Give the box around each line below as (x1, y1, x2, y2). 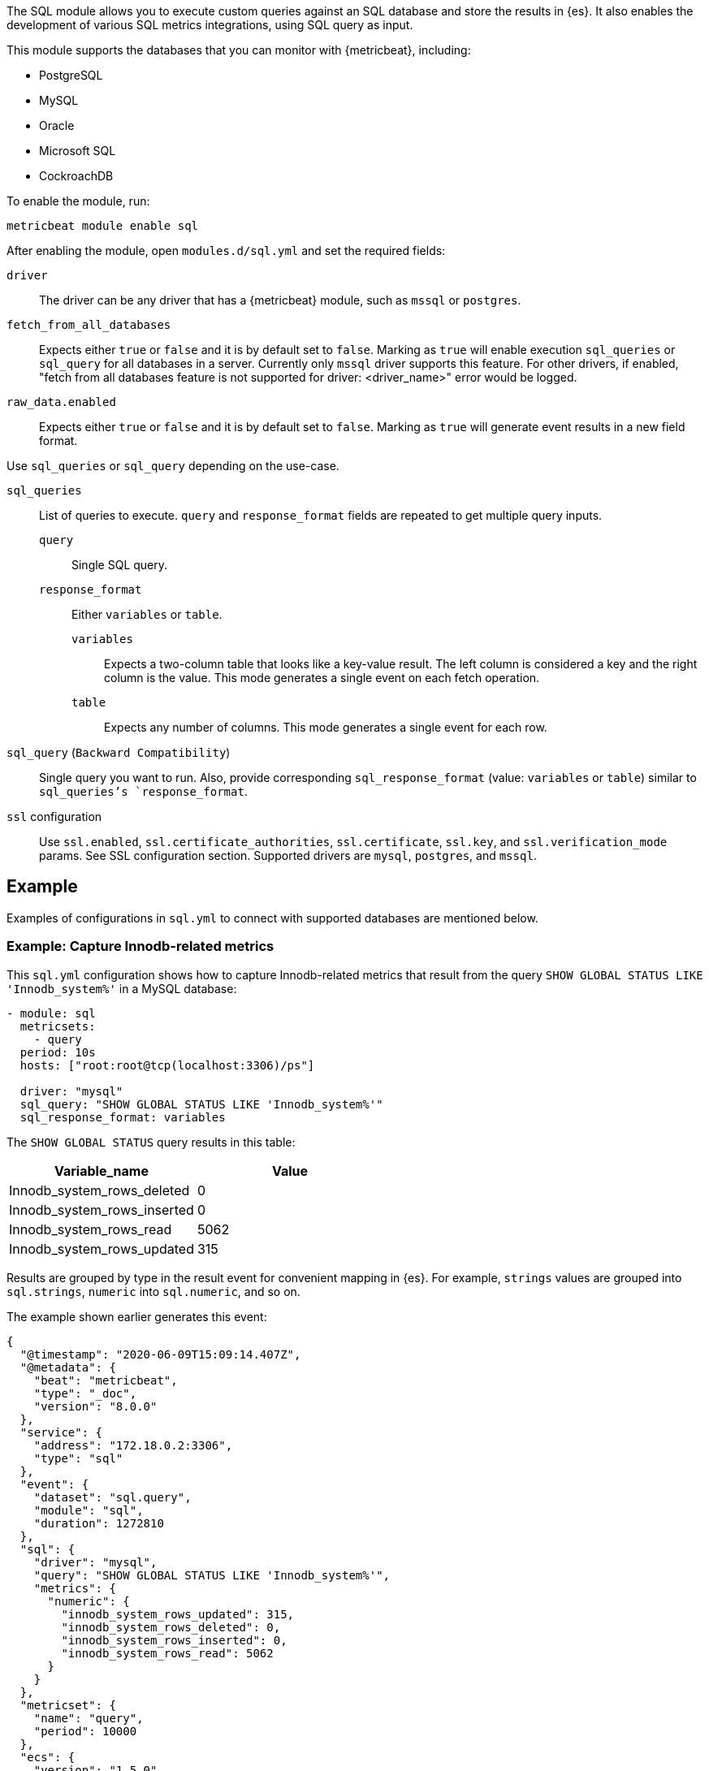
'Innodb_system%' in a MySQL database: (6, 981, 237, 996)
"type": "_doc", (33, 1386, 137, 1400)
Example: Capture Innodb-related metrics (6, 938, 275, 955)
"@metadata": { (19, 1360, 116, 1374)
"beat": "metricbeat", (33, 1373, 178, 1387)
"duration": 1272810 (33, 1516, 164, 1530)
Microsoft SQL (39, 144, 116, 158)
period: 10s (19, 1045, 96, 1059)
